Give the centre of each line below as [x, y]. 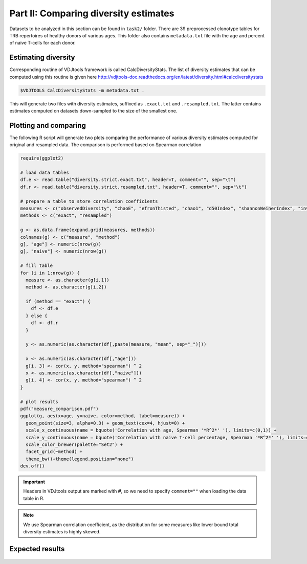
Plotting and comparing [48, 125]
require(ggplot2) [42, 158]
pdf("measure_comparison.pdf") [60, 409]
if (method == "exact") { [58, 301]
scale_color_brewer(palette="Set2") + [74, 444]
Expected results [37, 549]
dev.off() [32, 466]
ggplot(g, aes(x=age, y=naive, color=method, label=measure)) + [103, 416]
